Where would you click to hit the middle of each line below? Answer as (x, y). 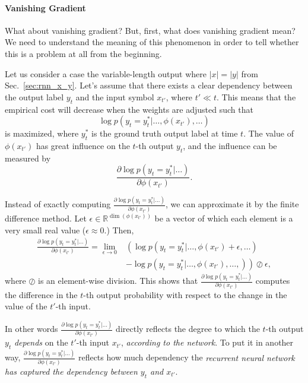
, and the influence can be (230, 145)
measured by (28, 158)
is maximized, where (42, 133)
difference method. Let (46, 218)
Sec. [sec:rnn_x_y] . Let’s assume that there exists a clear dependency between (149, 85)
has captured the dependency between (71, 371)
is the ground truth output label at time (165, 133)
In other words (31, 329)
